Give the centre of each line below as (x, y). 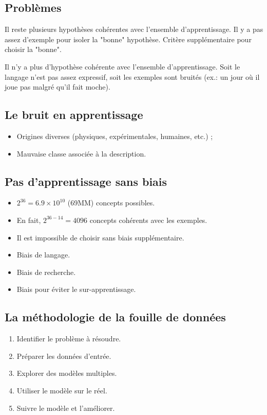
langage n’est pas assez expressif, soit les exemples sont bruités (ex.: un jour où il (132, 76)
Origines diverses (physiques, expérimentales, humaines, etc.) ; (115, 136)
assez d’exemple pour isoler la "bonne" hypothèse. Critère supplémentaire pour (128, 39)
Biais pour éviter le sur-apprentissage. (76, 289)
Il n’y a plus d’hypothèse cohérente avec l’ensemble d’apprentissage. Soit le (122, 66)
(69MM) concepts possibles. (111, 203)
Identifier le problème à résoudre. (69, 339)
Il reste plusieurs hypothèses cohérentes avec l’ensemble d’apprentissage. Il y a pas (134, 29)
